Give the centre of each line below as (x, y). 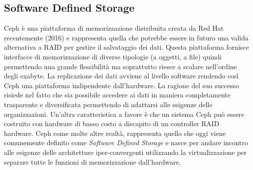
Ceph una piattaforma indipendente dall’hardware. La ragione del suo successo (122, 85)
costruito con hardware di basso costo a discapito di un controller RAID (112, 123)
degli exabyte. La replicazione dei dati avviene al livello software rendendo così (121, 76)
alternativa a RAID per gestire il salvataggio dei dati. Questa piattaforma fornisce (126, 47)
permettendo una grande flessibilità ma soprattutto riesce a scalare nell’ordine (120, 66)
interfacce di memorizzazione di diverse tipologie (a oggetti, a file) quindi (113, 56)
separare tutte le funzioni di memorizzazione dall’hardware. (92, 161)
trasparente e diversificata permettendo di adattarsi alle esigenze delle (108, 104)
